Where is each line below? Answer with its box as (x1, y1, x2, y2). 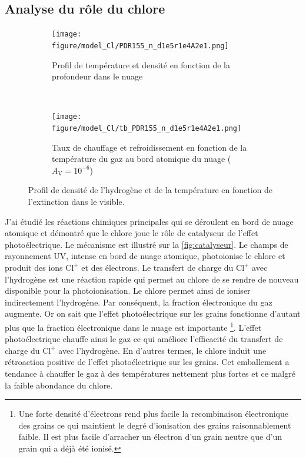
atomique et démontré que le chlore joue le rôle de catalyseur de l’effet (5, 227, 258, 239)
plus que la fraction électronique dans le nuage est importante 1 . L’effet (5, 319, 262, 333)
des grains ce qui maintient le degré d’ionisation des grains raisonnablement (18, 419, 291, 431)
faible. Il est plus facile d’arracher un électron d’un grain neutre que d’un (18, 430, 282, 443)
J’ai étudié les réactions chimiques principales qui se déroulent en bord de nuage (5, 215, 294, 227)
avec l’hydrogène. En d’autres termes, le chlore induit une (58, 344, 267, 356)
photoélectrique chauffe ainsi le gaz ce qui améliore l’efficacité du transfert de (5, 333, 283, 345)
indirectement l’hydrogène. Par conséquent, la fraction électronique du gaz (5, 296, 272, 308)
